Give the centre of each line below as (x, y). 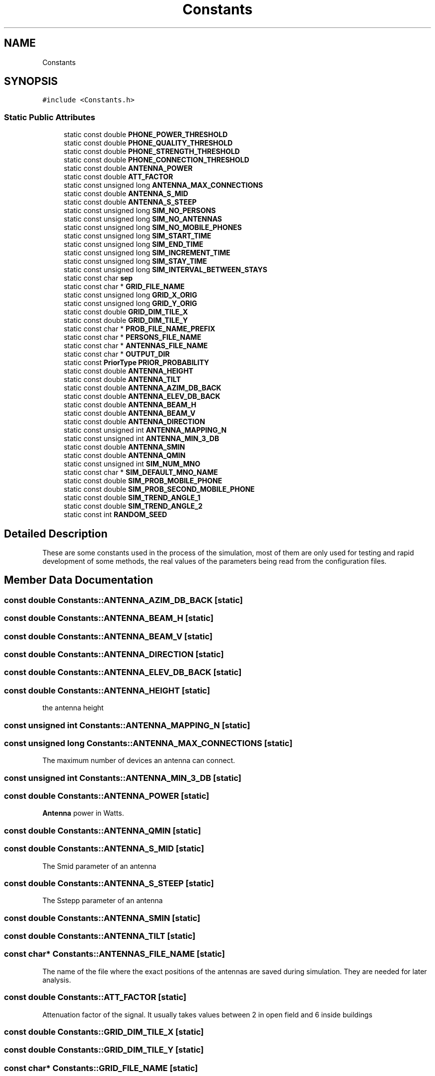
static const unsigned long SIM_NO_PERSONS (140, 211)
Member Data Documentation (79, 580)
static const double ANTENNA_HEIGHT (129, 371)
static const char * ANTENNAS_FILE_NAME (136, 346)
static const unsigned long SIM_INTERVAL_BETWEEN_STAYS (166, 270)
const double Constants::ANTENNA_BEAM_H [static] (109, 618)
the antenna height (73, 708)
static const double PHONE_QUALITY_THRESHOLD (148, 143)
